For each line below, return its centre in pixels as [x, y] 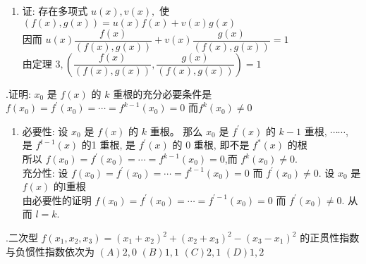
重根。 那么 [176, 131]
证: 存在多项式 [55, 11]
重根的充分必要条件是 [163, 93]
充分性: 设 [45, 172]
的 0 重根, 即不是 [211, 145]
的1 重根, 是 [109, 145]
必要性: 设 [45, 131]
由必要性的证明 [57, 200]
